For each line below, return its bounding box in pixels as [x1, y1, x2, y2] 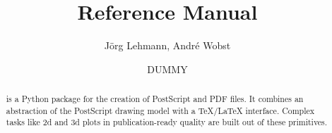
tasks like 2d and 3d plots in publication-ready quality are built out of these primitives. [6, 116, 328, 128]
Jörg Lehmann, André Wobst [104, 38, 231, 53]
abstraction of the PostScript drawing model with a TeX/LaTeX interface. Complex [6, 104, 315, 116]
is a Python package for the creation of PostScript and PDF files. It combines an [6, 93, 304, 105]
